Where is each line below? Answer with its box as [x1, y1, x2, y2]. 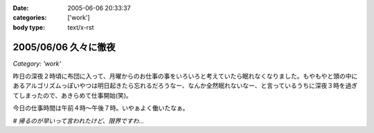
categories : [12, 14, 47, 22]
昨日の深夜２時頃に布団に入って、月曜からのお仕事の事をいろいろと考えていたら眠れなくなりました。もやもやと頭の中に [12, 72, 358, 81]
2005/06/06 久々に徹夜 [12, 41, 116, 53]
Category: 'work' [12, 59, 62, 68]
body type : [12, 23, 45, 31]
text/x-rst [67, 23, 94, 31]
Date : [12, 4, 29, 12]
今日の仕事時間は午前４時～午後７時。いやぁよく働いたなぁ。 [12, 104, 189, 112]
